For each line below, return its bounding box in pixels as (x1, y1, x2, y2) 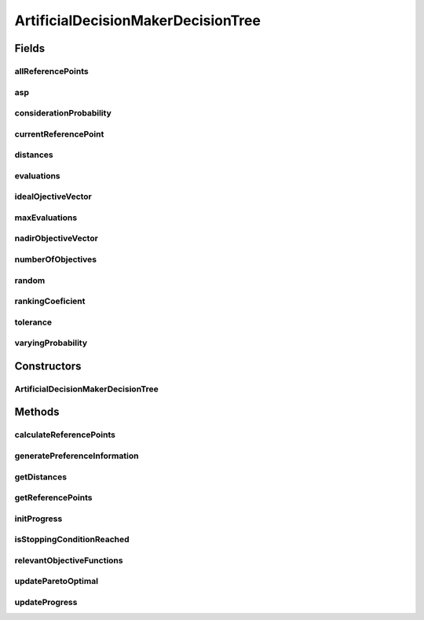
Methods (14, 405, 60, 419)
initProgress (14, 513, 63, 524)
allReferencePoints (14, 65, 90, 76)
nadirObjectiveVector (14, 233, 98, 244)
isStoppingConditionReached (14, 534, 130, 545)
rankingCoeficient (14, 295, 86, 306)
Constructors (14, 359, 82, 372)
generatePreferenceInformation (14, 450, 139, 461)
